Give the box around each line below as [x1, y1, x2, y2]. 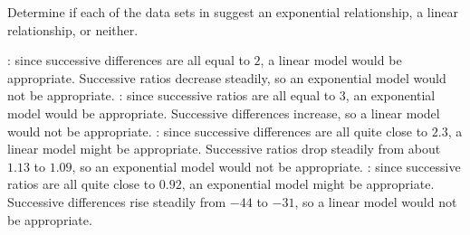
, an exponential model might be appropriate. [181, 174, 435, 193]
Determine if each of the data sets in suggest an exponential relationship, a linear [7, 3, 459, 21]
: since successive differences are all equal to [7, 51, 250, 70]
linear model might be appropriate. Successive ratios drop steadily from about [7, 139, 441, 158]
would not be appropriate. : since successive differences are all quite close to [7, 121, 428, 140]
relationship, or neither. [7, 20, 139, 39]
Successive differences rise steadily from [7, 192, 226, 211]
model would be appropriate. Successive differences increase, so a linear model [7, 103, 440, 122]
